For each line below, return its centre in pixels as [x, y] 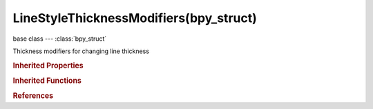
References [33, 96]
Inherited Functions [47, 81]
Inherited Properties [48, 66]
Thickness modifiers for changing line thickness [81, 51]
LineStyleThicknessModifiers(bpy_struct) [135, 18]
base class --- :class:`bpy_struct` [60, 39]
